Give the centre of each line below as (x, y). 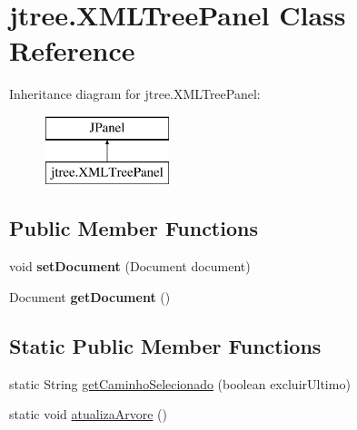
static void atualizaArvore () (89, 414)
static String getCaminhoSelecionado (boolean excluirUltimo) (180, 383)
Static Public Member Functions (165, 345)
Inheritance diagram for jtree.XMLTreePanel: (135, 94)
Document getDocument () (90, 296)
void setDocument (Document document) (130, 266)
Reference (72, 50)
